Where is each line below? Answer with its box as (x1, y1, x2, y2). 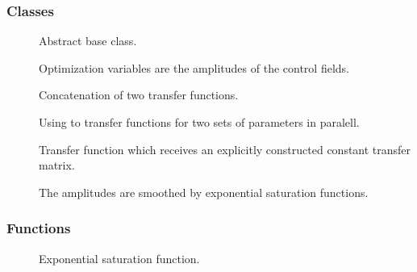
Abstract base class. (39, 32, 137, 49)
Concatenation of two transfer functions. (39, 86, 239, 103)
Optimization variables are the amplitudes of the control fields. (39, 59, 349, 76)
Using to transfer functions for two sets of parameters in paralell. (39, 114, 360, 130)
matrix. (39, 157, 75, 174)
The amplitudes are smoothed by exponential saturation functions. (39, 183, 369, 200)
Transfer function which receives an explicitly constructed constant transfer (39, 140, 411, 157)
